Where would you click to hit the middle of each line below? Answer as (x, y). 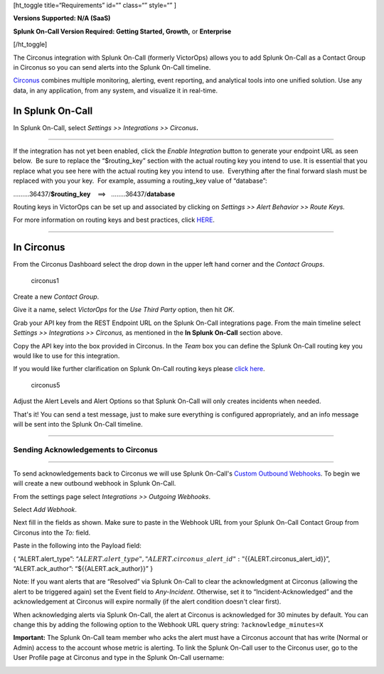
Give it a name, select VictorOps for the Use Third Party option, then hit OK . (124, 310)
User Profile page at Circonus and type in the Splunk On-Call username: (119, 658)
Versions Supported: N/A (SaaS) (62, 18)
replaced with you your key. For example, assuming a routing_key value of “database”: (140, 181)
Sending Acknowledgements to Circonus (85, 449)
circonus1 (45, 280)
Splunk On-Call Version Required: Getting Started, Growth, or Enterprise (122, 31)
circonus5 (46, 385)
